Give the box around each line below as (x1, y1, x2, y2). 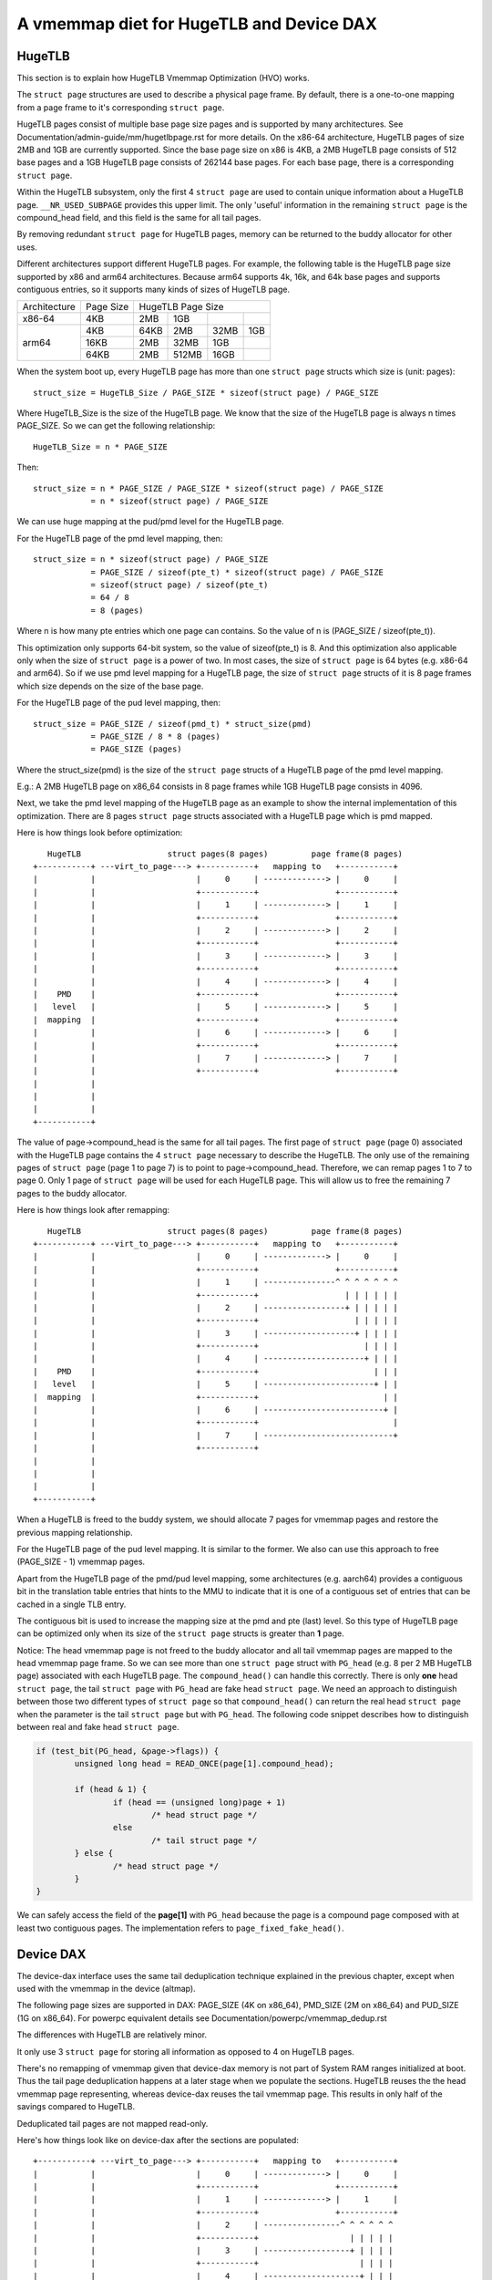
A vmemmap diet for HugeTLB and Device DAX (16, 14, 378, 34)
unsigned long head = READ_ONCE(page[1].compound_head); (74, 1758, 334, 1769)
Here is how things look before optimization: (16, 827, 183, 838)
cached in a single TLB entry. (16, 1599, 127, 1610)
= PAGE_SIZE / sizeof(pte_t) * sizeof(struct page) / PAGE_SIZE (90, 566, 384, 577)
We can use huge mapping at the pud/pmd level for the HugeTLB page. (16, 516, 284, 527)
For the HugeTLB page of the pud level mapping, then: (16, 698, 220, 709)
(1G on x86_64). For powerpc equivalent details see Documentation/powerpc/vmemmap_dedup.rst (16, 2012, 387, 2024)
